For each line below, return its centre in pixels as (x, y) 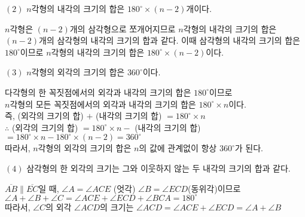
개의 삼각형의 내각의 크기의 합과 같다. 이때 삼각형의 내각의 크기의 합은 (170, 40)
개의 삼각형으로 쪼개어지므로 (123, 28)
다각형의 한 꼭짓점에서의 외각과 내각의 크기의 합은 (98, 92)
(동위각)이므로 (214, 188)
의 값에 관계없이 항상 (178, 148)
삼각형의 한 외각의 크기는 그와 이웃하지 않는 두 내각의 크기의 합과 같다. (158, 168)
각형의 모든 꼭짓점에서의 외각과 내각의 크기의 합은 (103, 104)
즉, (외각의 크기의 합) (44, 116)
